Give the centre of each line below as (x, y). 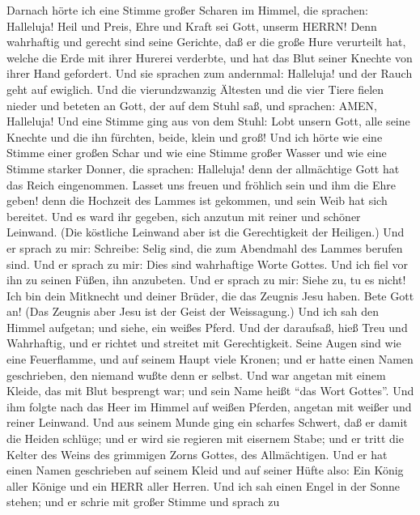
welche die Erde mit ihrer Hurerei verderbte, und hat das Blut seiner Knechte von (210, 57)
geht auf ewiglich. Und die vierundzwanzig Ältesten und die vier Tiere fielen (195, 89)
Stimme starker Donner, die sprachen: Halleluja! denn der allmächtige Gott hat (203, 168)
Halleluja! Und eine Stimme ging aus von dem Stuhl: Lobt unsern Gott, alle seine (208, 121)
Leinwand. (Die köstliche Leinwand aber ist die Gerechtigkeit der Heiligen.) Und (206, 232)
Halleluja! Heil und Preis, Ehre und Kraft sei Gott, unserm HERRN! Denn (192, 26)
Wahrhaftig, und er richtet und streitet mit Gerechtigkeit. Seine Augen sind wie (204, 343)
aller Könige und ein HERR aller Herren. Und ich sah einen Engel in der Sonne (204, 485)
